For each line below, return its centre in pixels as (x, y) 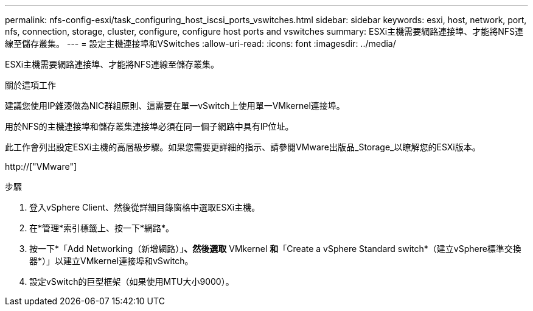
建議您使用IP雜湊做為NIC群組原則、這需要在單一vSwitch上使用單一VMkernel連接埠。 (175, 106)
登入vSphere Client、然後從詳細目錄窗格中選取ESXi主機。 (145, 207)
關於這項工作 (30, 85)
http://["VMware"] (41, 166)
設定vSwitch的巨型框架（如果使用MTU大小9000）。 (132, 281)
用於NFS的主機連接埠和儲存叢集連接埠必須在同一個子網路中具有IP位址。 (149, 126)
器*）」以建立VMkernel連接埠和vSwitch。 (111, 261)
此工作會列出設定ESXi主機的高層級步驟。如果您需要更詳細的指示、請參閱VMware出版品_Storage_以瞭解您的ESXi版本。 (243, 147)
